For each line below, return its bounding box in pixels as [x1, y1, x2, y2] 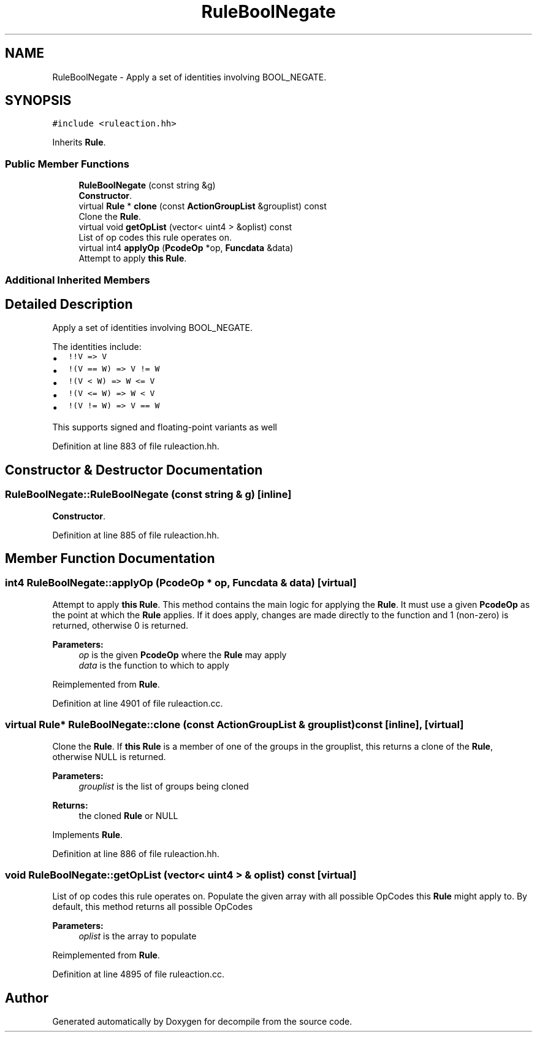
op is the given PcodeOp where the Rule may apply [78, 649, 287, 660]
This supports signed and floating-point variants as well [52, 422, 277, 433]
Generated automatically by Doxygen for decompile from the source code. [52, 1016, 352, 1027]
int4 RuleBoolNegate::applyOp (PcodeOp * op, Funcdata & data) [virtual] [5, 577, 357, 589]
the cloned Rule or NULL [78, 810, 178, 821]
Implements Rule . [52, 829, 123, 840]
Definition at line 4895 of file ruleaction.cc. [52, 969, 224, 980]
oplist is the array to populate [78, 931, 197, 942]
